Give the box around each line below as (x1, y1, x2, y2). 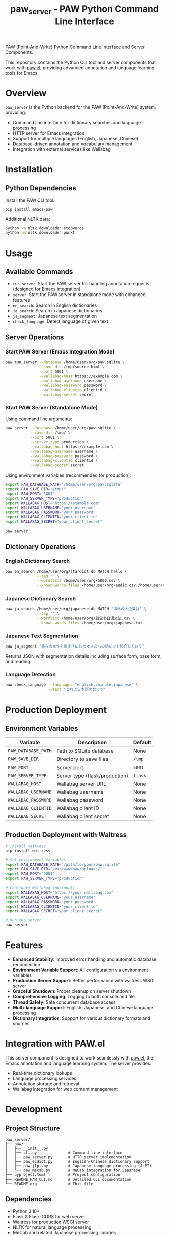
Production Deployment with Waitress (5, 830, 127, 839)
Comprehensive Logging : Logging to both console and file (12, 994, 135, 1000)
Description (77, 739, 107, 746)
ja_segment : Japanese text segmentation (12, 313, 97, 319)
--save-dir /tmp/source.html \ (39, 364, 105, 369)
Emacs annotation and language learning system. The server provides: (5, 1060, 152, 1066)
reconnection (12, 962, 40, 968)
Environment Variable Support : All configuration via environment (12, 967, 148, 973)
